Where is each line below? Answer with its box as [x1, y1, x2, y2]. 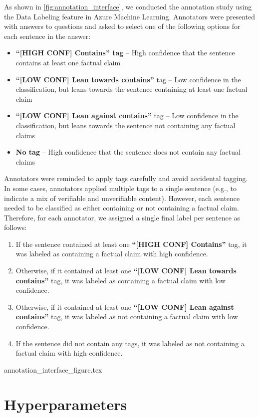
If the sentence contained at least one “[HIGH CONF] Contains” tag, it [15, 238, 247, 249]
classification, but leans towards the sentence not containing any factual [15, 120, 236, 130]
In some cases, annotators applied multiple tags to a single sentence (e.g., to [4, 183, 237, 193]
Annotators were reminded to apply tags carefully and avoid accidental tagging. [4, 173, 248, 184]
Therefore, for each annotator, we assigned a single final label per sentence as [4, 212, 241, 222]
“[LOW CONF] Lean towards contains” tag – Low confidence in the [15, 74, 241, 84]
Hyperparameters [4, 394, 127, 414]
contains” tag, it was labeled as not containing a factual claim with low [15, 311, 238, 322]
